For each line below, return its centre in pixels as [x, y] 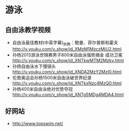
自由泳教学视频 [28, 30]
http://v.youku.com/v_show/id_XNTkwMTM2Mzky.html [68, 60]
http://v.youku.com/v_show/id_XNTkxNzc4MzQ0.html [67, 83]
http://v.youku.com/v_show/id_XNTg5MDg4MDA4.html [68, 95]
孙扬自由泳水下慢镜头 [34, 66]
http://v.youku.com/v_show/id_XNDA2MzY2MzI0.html [67, 71]
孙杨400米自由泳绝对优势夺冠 [43, 89]
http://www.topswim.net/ [38, 123]
